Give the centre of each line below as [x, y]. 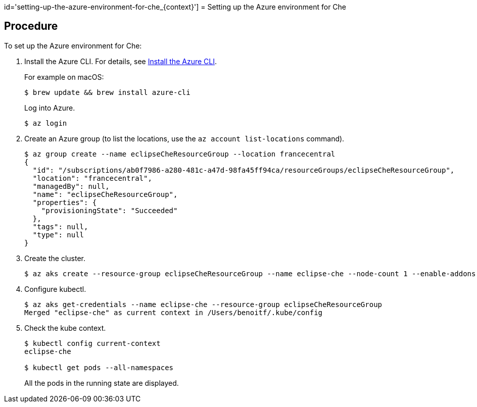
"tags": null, [60, 226]
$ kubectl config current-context [92, 343]
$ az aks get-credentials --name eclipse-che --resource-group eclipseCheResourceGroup [203, 304]
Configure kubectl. [55, 289]
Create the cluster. [55, 258]
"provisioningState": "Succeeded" [109, 210]
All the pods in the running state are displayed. [102, 383]
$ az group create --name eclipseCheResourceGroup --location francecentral [180, 154]
